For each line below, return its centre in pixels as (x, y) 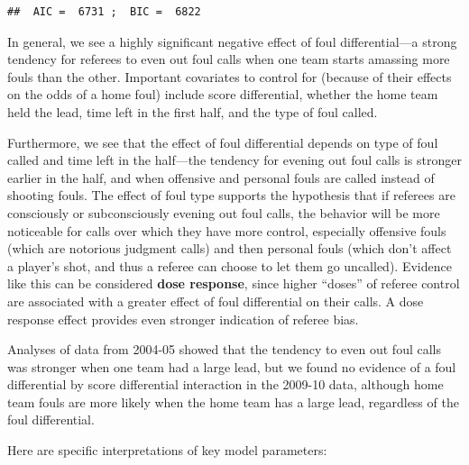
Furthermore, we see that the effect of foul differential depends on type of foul (223, 142)
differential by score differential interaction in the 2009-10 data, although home (225, 384)
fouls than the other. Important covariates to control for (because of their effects (230, 76)
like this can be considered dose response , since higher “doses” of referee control (234, 283)
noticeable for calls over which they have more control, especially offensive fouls (227, 230)
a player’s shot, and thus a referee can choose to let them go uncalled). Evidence (230, 265)
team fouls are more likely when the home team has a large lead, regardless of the (233, 401)
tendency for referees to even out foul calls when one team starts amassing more (229, 59)
